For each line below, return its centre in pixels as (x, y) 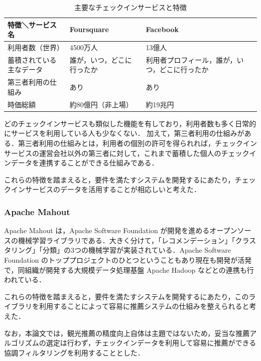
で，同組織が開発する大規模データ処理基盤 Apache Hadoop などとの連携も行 (129, 269)
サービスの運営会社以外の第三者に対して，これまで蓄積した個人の (113, 153)
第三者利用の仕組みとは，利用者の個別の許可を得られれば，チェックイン (137, 143)
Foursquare (89, 29)
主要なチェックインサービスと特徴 (130, 7)
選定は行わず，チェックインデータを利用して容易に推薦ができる (151, 343)
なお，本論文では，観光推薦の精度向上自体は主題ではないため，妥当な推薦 (127, 333)
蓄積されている (32, 59)
